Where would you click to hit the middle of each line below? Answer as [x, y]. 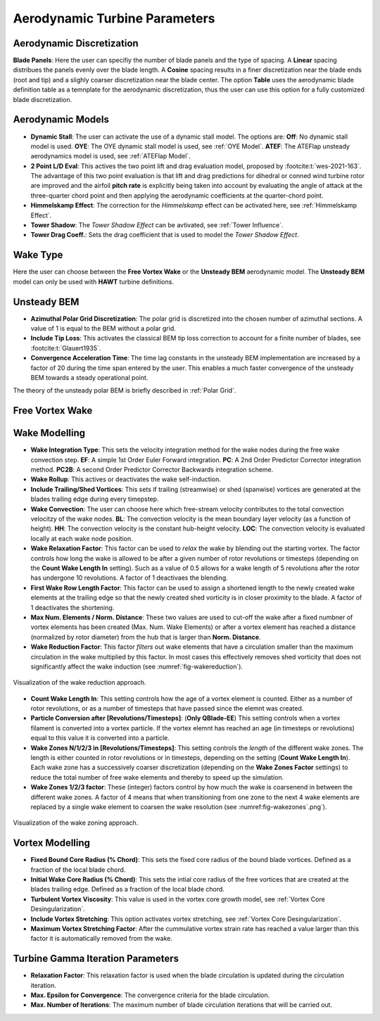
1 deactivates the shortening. [72, 607]
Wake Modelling [49, 433]
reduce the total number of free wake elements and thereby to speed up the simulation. [157, 777]
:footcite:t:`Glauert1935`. [66, 348]
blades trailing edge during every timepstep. [95, 499]
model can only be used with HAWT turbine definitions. [93, 281]
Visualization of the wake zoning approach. [76, 823]
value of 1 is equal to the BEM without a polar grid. [103, 329]
